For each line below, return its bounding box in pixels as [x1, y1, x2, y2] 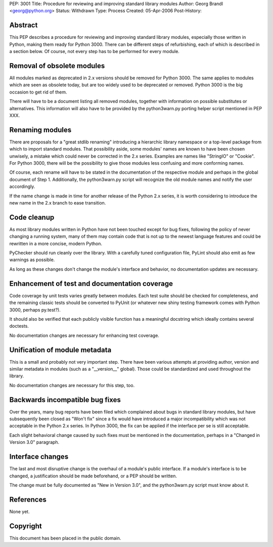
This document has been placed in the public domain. [9, 535, 121, 541]
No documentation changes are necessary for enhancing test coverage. [9, 332, 159, 338]
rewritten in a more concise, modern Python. [9, 240, 103, 246]
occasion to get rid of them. [9, 89, 67, 95]
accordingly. [9, 183, 35, 189]
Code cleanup [9, 213, 55, 222]
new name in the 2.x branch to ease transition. [9, 200, 106, 206]
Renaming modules [9, 125, 72, 134]
